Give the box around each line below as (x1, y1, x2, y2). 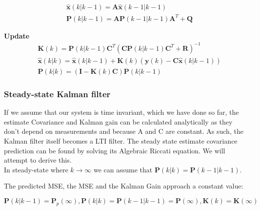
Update (4, 30, 30, 41)
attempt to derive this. (4, 155, 72, 165)
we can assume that (93, 164, 153, 174)
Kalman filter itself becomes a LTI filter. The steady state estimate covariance (4, 135, 238, 146)
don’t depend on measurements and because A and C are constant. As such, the (4, 126, 243, 136)
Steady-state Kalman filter (4, 87, 111, 100)
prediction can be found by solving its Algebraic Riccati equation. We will (4, 145, 225, 155)
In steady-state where (4, 164, 68, 174)
